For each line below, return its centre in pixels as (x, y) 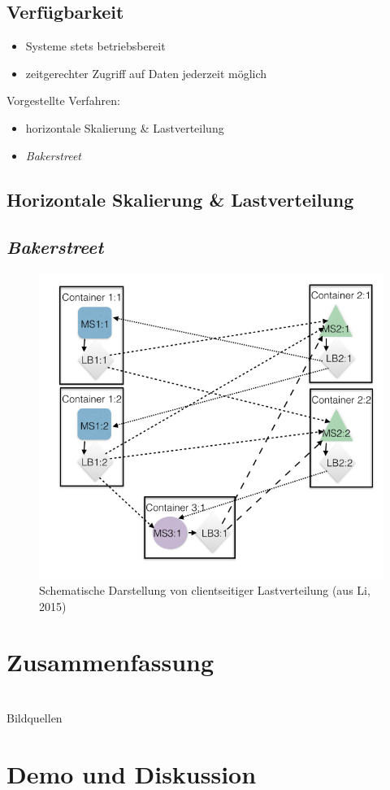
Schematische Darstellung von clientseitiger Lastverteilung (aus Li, (205, 589)
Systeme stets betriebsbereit (95, 46)
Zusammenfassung (110, 662)
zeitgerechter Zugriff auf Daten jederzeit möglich (146, 73)
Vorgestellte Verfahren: (63, 100)
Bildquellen (35, 717)
